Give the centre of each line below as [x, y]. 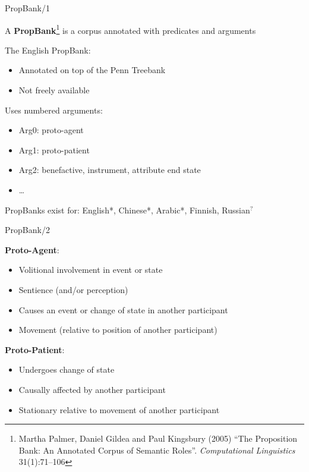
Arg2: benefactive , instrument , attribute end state [110, 170]
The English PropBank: [48, 50]
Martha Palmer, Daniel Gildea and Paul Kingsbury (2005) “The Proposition [158, 438]
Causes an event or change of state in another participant [123, 309]
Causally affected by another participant [92, 389]
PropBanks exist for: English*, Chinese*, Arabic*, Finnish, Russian [127, 210]
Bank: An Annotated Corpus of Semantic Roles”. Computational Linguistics [157, 450]
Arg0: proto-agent [51, 130]
